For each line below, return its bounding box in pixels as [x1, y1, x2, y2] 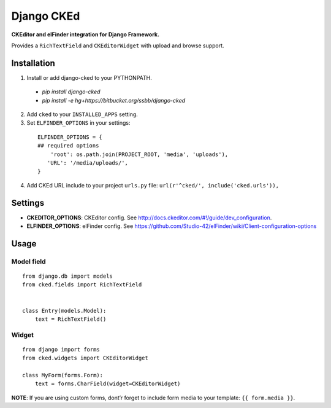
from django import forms [22, 346, 101, 353]
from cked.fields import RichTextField [22, 281, 142, 288]
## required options [37, 142, 99, 149]
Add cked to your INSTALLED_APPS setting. [26, 111, 138, 118]
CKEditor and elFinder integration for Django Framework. [11, 31, 159, 38]
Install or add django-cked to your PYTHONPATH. [26, 74, 153, 81]
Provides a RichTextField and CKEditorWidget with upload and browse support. [11, 42, 224, 49]
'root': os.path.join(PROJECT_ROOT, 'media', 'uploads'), [50, 151, 229, 158]
